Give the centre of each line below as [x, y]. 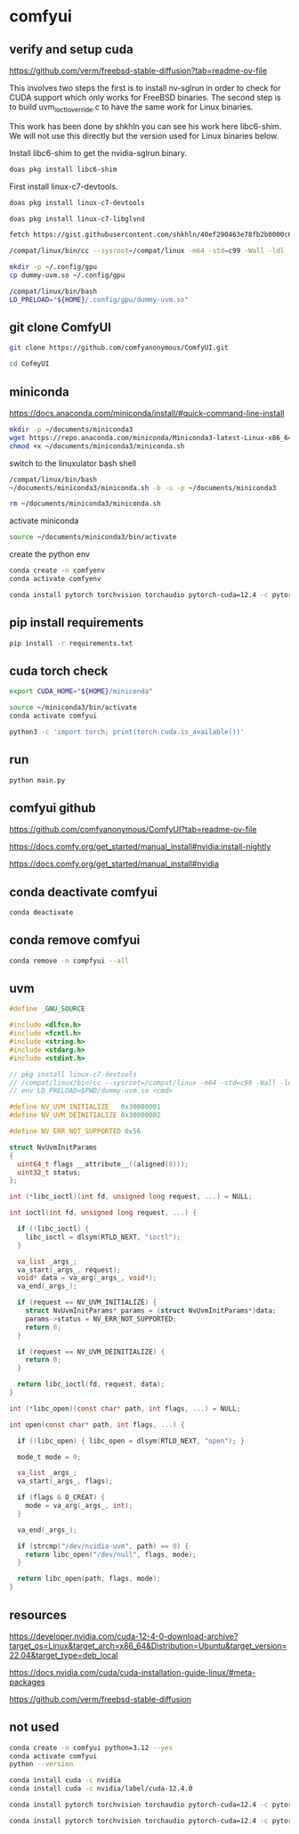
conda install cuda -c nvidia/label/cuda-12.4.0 [101, 1789]
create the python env [50, 554]
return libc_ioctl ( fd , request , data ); [91, 1384]
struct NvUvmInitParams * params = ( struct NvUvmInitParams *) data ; [151, 1311]
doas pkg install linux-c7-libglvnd [77, 219]
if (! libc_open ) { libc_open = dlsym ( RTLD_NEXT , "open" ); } [131, 1441]
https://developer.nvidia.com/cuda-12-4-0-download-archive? [124, 1636]
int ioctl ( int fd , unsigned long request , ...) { [103, 1213]
